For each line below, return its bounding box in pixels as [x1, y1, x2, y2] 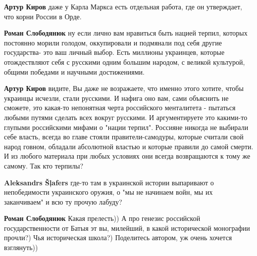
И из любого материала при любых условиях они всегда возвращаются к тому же [4, 151, 251, 161]
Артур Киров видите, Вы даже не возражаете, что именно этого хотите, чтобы [4, 83, 244, 93]
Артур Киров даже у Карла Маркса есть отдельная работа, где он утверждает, [4, 1, 242, 11]
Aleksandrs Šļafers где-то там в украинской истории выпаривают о [4, 177, 214, 187]
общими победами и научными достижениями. [4, 66, 145, 77]
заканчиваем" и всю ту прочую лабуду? [4, 196, 122, 207]
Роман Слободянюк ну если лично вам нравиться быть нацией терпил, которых [4, 28, 248, 38]
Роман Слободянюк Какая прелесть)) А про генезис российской [4, 213, 201, 223]
